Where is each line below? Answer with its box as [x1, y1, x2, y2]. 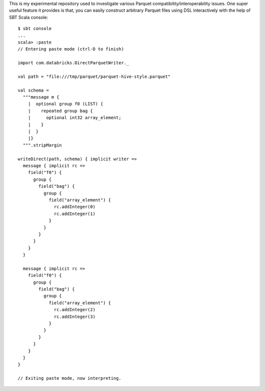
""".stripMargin [23, 142, 62, 148]
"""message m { [23, 95, 59, 100]
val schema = [18, 87, 49, 93]
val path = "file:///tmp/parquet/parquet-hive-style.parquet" [18, 73, 171, 79]
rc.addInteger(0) [54, 204, 96, 210]
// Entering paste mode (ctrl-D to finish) [18, 47, 124, 52]
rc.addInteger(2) [54, 307, 96, 313]
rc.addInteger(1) [54, 211, 96, 217]
